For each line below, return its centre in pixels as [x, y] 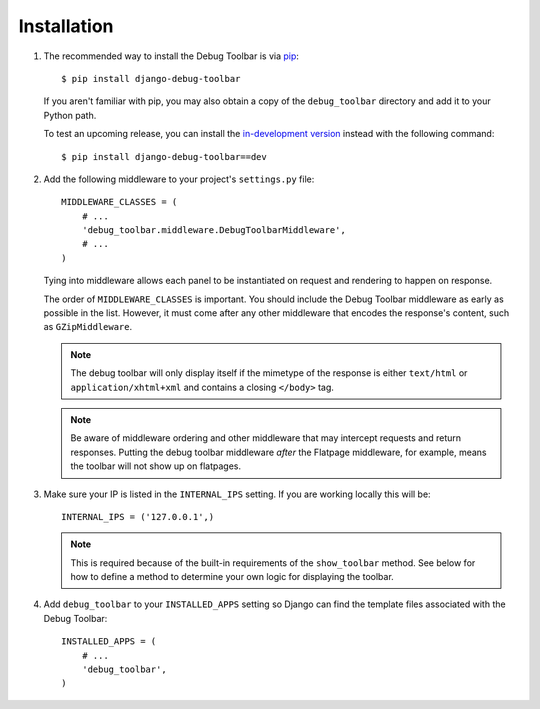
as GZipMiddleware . [88, 327]
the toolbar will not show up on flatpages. [156, 466]
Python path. [70, 115]
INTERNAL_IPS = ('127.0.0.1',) [138, 516]
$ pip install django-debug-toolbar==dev [164, 156]
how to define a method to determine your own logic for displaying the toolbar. [232, 577]
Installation [66, 26]
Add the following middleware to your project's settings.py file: [179, 179]
